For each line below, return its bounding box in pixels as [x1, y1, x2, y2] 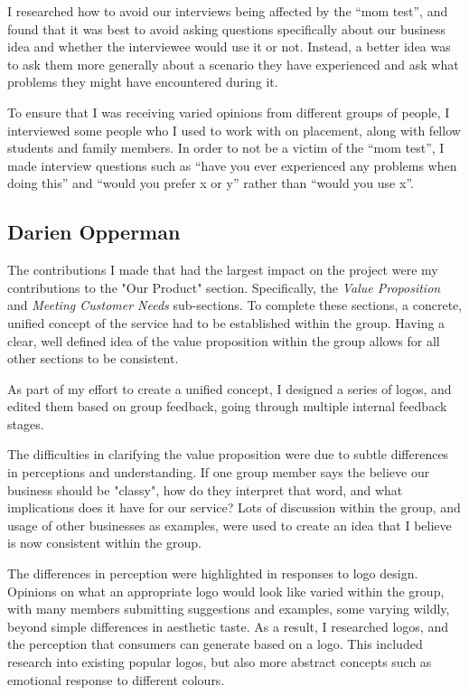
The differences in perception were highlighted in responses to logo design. [7, 564, 418, 583]
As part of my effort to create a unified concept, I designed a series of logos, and [7, 379, 452, 398]
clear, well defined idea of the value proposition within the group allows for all [7, 331, 440, 350]
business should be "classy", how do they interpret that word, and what [7, 480, 403, 499]
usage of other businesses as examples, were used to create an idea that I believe [7, 515, 452, 534]
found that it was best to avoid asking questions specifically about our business [7, 19, 446, 38]
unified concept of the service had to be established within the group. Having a [7, 313, 446, 332]
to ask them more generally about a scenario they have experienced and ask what [7, 54, 459, 73]
